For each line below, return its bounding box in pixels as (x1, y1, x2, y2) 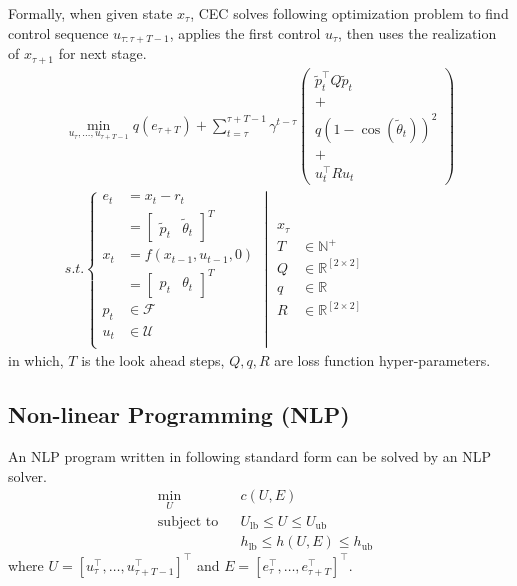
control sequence (8, 22, 109, 43)
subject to (157, 514, 219, 529)
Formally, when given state (8, 3, 173, 23)
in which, (8, 350, 64, 371)
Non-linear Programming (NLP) (8, 399, 350, 430)
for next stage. (58, 43, 147, 64)
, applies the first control (169, 22, 321, 43)
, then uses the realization (338, 22, 497, 43)
